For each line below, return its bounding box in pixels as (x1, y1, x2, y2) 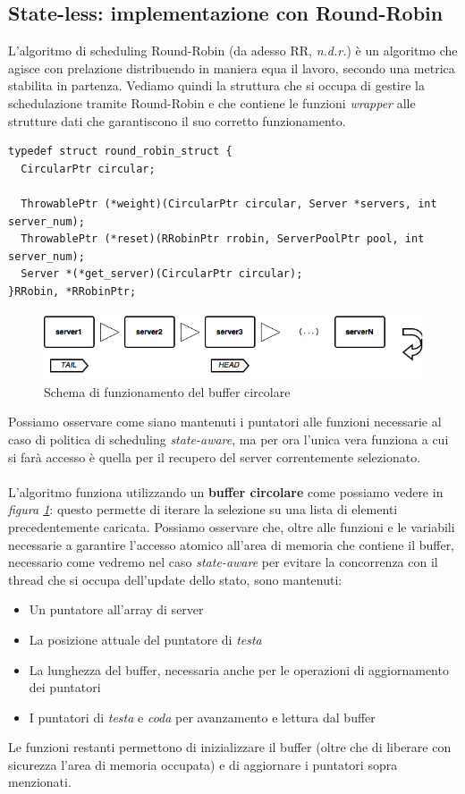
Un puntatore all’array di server (29, 600, 204, 619)
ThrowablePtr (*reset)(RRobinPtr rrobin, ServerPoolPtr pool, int (21, 232, 425, 246)
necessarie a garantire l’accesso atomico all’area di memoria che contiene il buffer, (8, 535, 455, 553)
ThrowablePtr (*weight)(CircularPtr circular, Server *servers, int (21, 197, 437, 210)
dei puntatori (29, 678, 101, 697)
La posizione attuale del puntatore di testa (29, 629, 262, 648)
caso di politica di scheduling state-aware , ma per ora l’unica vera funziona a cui (8, 429, 449, 448)
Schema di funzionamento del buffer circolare (44, 382, 291, 401)
